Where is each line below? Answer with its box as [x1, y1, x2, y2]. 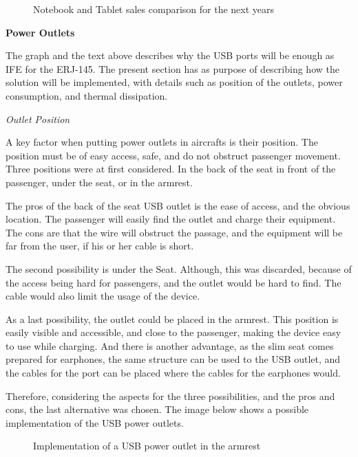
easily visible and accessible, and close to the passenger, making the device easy [6, 325, 341, 339]
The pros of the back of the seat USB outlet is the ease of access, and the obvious [6, 198, 350, 212]
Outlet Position [6, 111, 70, 126]
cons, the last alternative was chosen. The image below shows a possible [6, 402, 309, 416]
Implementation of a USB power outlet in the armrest [33, 438, 261, 453]
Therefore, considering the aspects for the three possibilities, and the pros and [6, 388, 335, 403]
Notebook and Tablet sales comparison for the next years [33, 2, 275, 16]
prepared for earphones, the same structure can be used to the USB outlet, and [6, 352, 341, 366]
